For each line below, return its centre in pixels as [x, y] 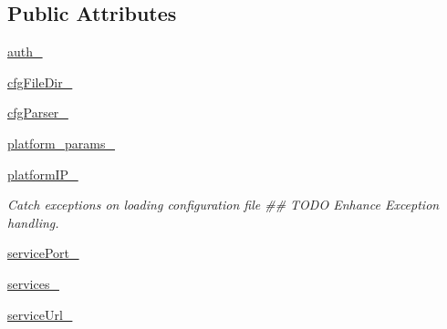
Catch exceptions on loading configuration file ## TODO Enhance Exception [223, 205]
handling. [33, 222]
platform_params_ [62, 143]
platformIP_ [43, 174]
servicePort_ [43, 253]
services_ [33, 283]
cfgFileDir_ [40, 82]
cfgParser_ [38, 113]
